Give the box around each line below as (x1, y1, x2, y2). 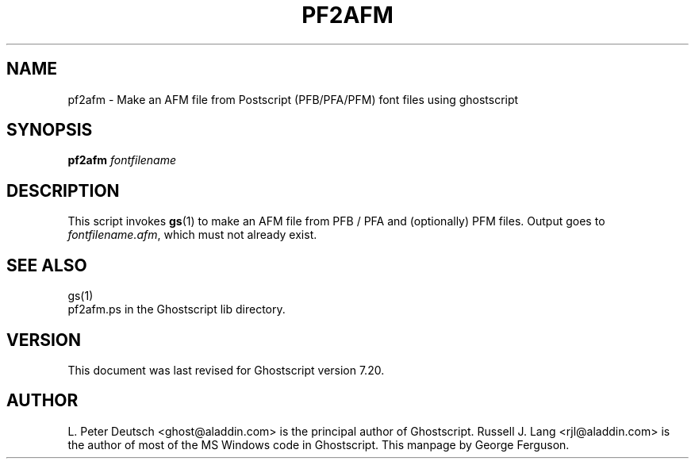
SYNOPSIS (6, 120, 93, 140)
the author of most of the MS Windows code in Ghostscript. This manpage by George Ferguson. (67, 437, 570, 452)
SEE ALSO (6, 255, 87, 275)
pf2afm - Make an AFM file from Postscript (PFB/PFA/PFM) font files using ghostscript (67, 92, 519, 106)
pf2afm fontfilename (67, 153, 177, 167)
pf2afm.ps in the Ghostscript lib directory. (67, 302, 286, 317)
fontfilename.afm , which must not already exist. (67, 228, 317, 242)
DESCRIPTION (6, 180, 120, 201)
